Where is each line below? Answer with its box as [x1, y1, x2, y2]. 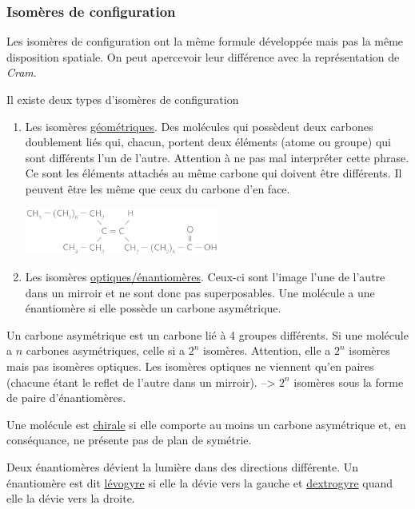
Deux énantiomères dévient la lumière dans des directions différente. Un [6, 458, 359, 475]
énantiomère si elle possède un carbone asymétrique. [25, 300, 281, 316]
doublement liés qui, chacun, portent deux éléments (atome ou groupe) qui [25, 133, 391, 150]
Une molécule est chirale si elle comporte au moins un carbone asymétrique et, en [6, 416, 406, 432]
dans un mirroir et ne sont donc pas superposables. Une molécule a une [25, 284, 375, 300]
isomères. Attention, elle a [203, 342, 331, 359]
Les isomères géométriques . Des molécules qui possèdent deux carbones [25, 117, 373, 134]
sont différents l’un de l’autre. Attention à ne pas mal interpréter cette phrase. [25, 149, 409, 165]
